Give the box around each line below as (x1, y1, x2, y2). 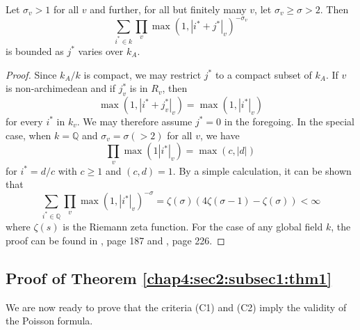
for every (6, 113, 43, 128)
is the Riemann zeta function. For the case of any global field (63, 219, 323, 234)
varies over (78, 43, 124, 58)
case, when (6, 127, 51, 142)
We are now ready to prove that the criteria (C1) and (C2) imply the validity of (6, 299, 347, 314)
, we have (199, 127, 240, 142)
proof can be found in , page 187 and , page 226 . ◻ (6, 233, 225, 247)
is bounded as (6, 43, 64, 58)
